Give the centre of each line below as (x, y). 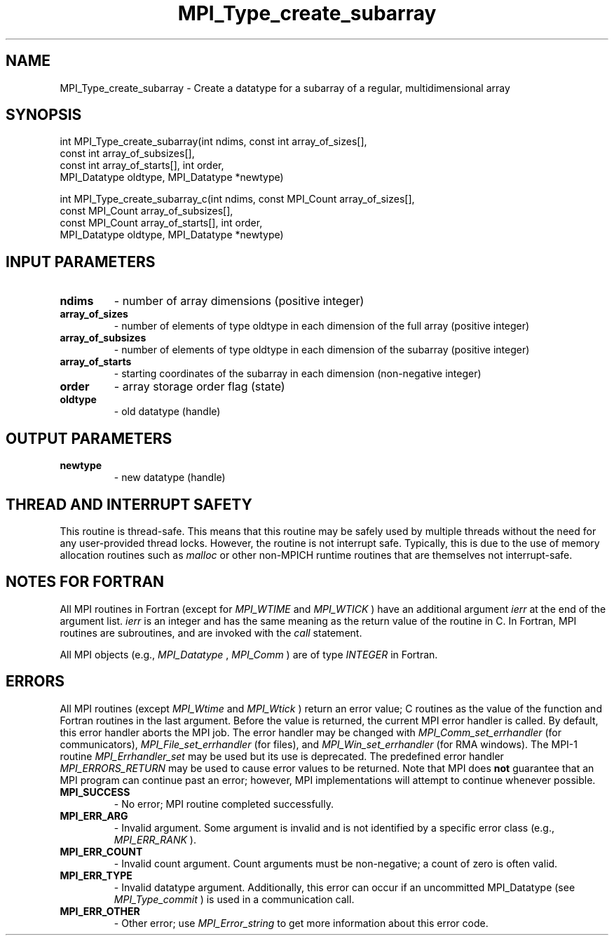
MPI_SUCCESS (95, 792)
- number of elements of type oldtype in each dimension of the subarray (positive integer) (322, 350)
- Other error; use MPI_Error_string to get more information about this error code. (301, 923)
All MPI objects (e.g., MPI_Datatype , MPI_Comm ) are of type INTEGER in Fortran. (249, 654)
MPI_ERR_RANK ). (155, 839)
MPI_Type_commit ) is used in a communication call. (234, 899)
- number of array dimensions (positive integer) (239, 301)
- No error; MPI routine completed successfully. (224, 804)
